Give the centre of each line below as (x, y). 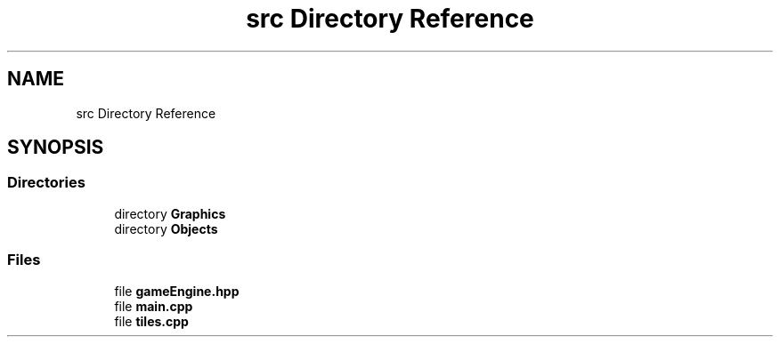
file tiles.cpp (151, 321)
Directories (46, 183)
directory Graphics (170, 213)
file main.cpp (154, 306)
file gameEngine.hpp (177, 291)
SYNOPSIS (56, 148)
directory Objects (166, 228)
